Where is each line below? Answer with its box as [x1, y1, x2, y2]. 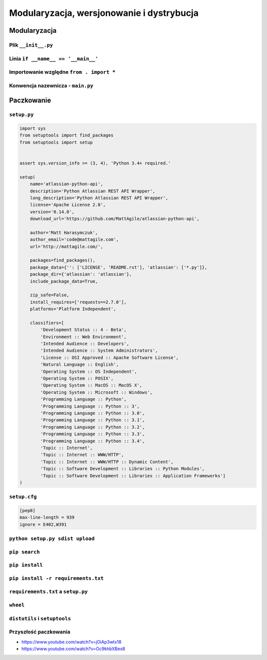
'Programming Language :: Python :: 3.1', [40, 417, 145, 423]
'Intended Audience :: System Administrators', [40, 348, 158, 353]
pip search [9, 548, 40, 555]
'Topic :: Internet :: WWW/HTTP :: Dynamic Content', [40, 459, 174, 464]
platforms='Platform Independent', [30, 306, 116, 312]
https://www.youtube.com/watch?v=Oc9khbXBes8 [21, 646, 126, 652]
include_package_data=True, [30, 278, 98, 284]
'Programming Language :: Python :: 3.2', [40, 424, 145, 430]
